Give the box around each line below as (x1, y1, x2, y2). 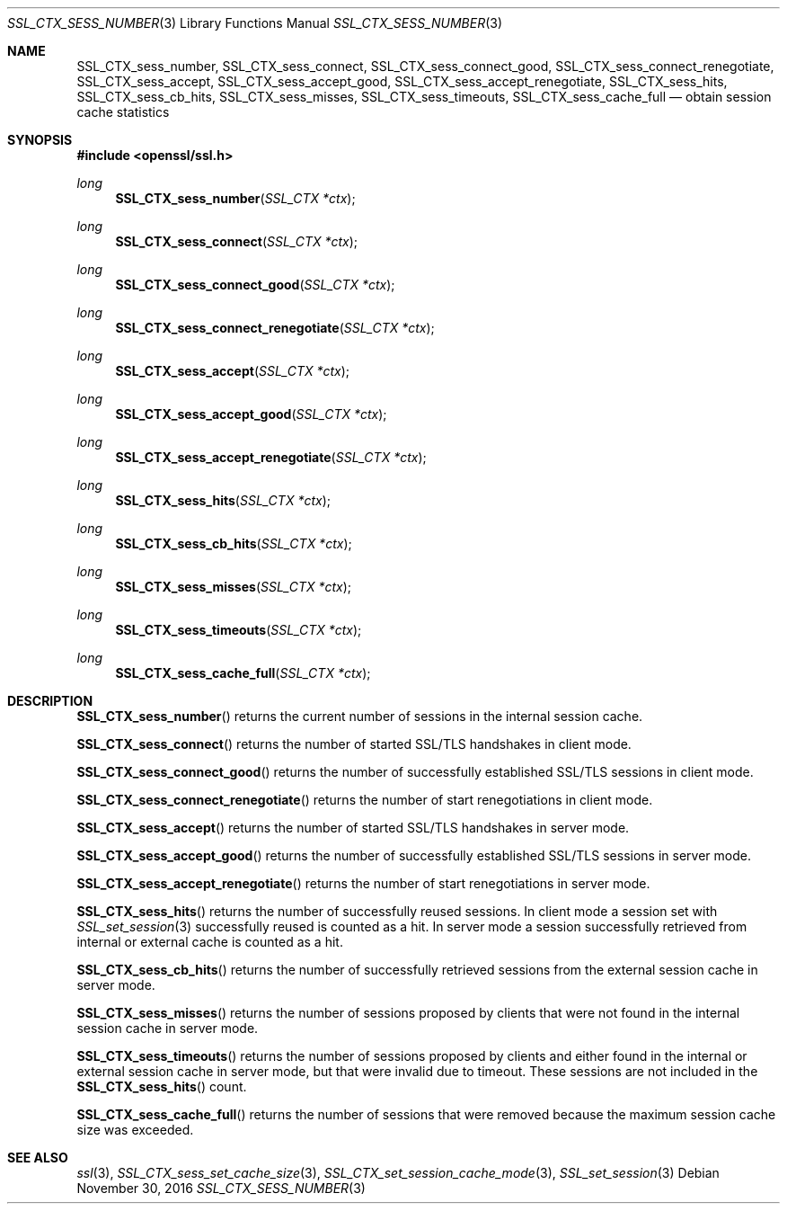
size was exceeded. (76, 1122, 194, 1137)
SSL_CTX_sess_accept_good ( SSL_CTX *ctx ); (115, 406, 387, 422)
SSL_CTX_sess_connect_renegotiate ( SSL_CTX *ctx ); (115, 320, 435, 335)
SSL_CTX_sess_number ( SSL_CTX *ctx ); (115, 191, 356, 206)
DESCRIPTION (7, 693, 93, 708)
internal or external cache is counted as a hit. (76, 934, 343, 949)
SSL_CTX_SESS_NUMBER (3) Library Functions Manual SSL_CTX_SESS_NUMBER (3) (7, 15, 503, 31)
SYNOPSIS (7, 132, 73, 147)
